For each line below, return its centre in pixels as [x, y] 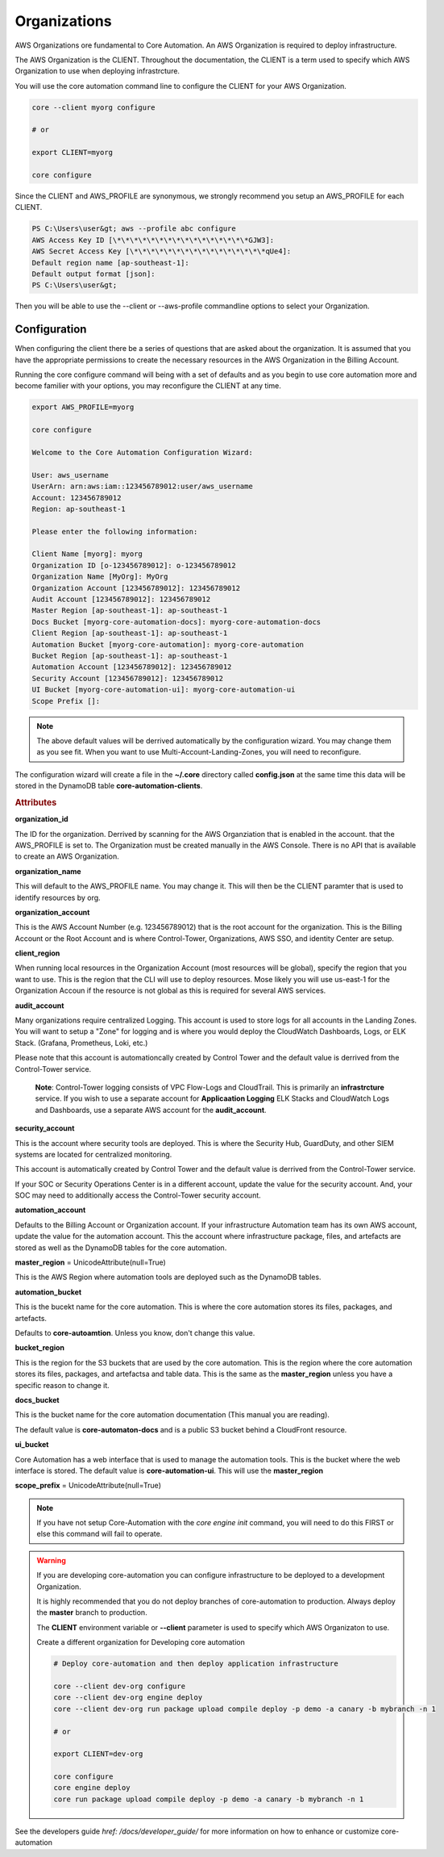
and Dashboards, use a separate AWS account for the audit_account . [151, 1110]
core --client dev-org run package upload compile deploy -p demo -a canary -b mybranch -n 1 [245, 1709]
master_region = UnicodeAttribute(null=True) [91, 1262]
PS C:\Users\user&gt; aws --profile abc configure [134, 229]
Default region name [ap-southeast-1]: [110, 263]
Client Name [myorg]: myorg [87, 554]
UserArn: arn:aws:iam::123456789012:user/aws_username [142, 487]
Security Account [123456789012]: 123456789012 [127, 678]
